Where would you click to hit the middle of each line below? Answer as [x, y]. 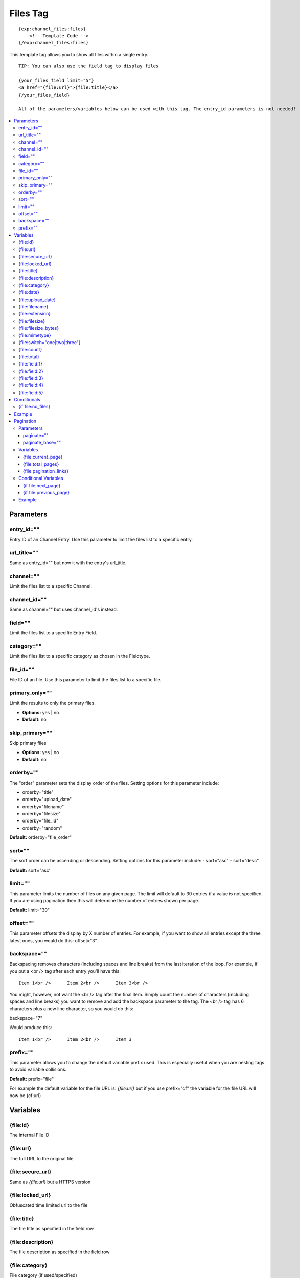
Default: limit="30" [30, 910]
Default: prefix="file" [32, 1079]
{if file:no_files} [34, 407]
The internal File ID [29, 1135]
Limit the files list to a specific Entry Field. [53, 633]
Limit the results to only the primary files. [52, 703]
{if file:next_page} [42, 485]
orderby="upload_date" [47, 800]
